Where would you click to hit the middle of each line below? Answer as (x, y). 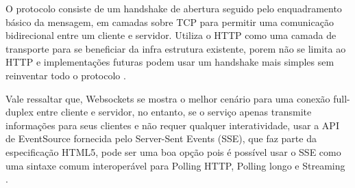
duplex (20, 112)
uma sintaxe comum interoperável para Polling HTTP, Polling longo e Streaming (175, 165)
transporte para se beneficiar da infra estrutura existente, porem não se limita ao (176, 48)
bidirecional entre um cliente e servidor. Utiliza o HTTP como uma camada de (171, 35)
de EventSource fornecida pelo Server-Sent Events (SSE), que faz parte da (161, 138)
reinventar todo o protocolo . (66, 75)
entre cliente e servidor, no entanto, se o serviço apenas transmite (174, 112)
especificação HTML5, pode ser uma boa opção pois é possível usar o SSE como (173, 151)
